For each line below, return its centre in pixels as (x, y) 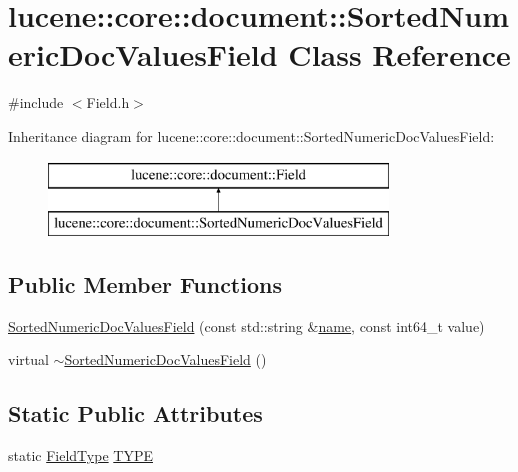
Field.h (108, 102)
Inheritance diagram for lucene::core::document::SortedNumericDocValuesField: (251, 135)
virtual (28, 359)
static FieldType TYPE (80, 455)
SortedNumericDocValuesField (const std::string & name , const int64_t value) (246, 325)
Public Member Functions (145, 284)
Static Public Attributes (135, 413)
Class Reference (399, 54)
